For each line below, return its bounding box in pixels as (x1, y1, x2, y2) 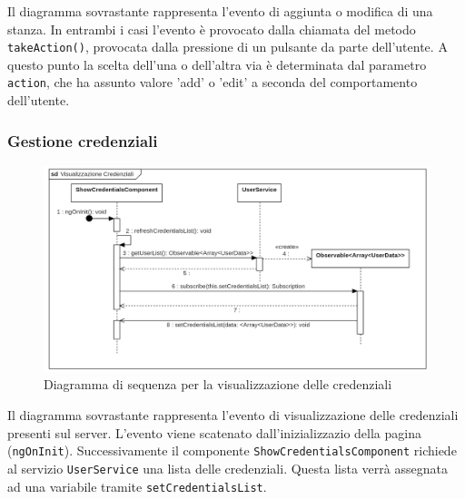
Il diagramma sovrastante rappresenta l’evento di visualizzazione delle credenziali (7, 406, 459, 424)
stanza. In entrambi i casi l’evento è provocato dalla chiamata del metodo (7, 19, 416, 38)
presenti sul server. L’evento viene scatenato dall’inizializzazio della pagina (7, 423, 421, 442)
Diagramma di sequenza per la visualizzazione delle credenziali (44, 375, 392, 394)
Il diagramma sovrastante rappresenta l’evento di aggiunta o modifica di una (7, 2, 433, 20)
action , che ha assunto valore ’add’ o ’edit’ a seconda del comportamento (7, 73, 418, 92)
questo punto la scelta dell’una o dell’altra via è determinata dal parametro (7, 54, 427, 73)
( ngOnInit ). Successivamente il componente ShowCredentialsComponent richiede (7, 441, 457, 460)
